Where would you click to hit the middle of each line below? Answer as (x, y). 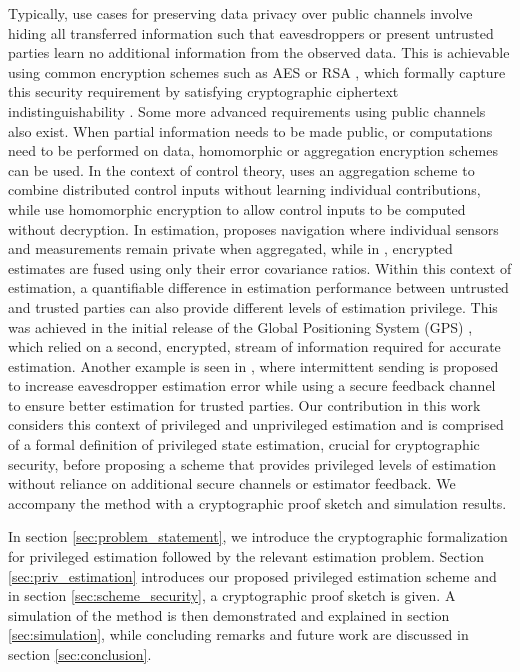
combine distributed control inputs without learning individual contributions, (244, 189)
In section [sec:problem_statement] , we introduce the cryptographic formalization (258, 536)
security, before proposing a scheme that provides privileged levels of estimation (252, 463)
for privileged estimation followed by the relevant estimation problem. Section (246, 556)
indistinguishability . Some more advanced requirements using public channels (247, 110)
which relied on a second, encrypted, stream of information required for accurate (254, 346)
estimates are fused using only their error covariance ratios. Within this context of (260, 267)
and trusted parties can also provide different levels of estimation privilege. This (253, 306)
